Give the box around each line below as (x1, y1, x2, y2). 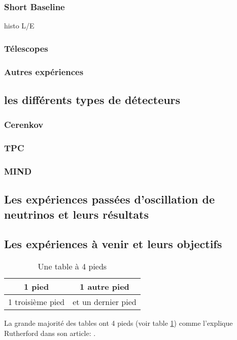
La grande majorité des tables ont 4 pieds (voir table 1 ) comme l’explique (4, 318, 233, 328)
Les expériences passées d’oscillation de (4, 191, 215, 207)
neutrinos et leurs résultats (4, 206, 149, 222)
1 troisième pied (8, 296, 65, 308)
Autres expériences (4, 65, 84, 78)
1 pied (23, 281, 49, 293)
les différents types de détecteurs (4, 91, 181, 107)
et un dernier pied (73, 296, 137, 308)
